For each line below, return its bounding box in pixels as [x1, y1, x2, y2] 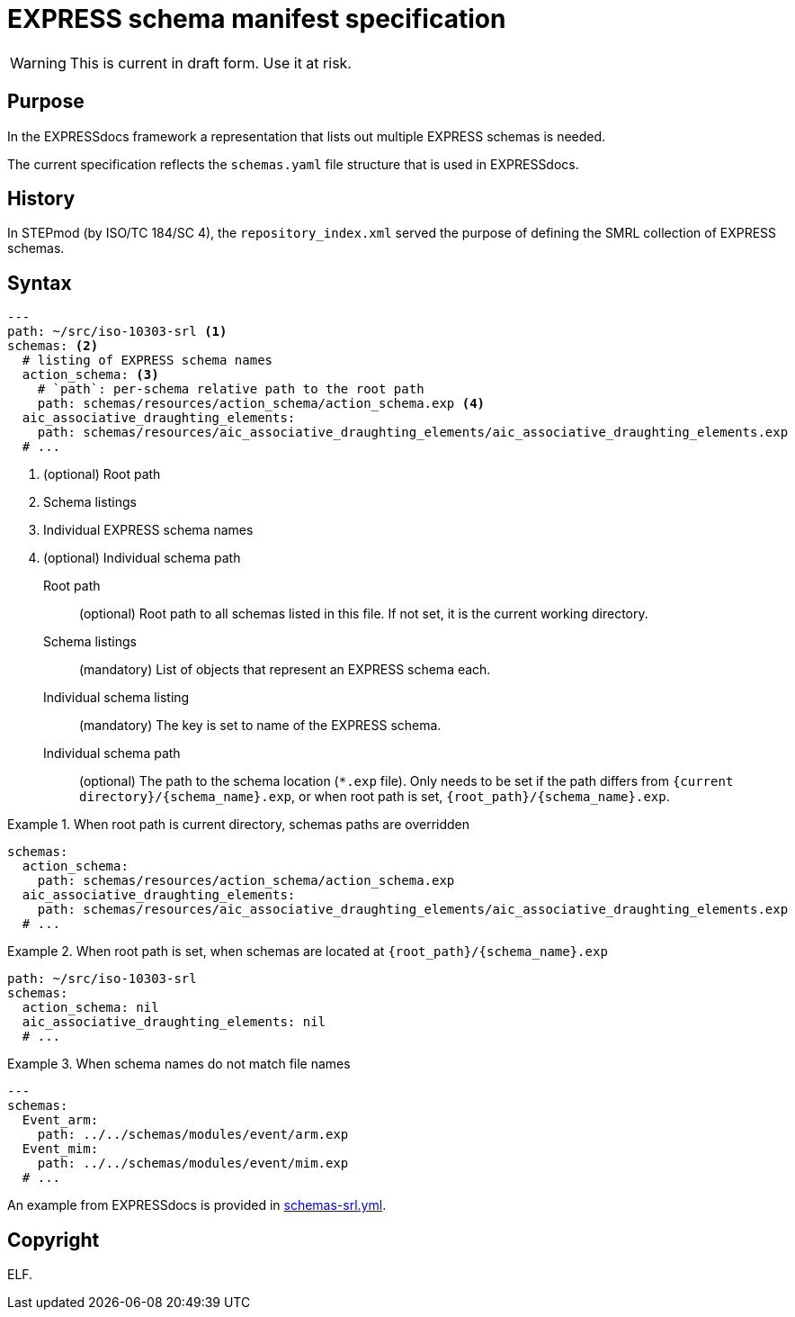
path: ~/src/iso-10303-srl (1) [7, 324, 228, 339]
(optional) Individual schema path [43, 550, 241, 566]
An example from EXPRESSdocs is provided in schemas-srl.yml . [7, 1197, 387, 1213]
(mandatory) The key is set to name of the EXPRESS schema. [79, 717, 442, 734]
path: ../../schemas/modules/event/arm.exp [37, 1127, 349, 1142]
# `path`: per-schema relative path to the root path [37, 382, 424, 397]
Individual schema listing [43, 690, 190, 706]
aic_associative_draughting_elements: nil [22, 1015, 326, 1030]
